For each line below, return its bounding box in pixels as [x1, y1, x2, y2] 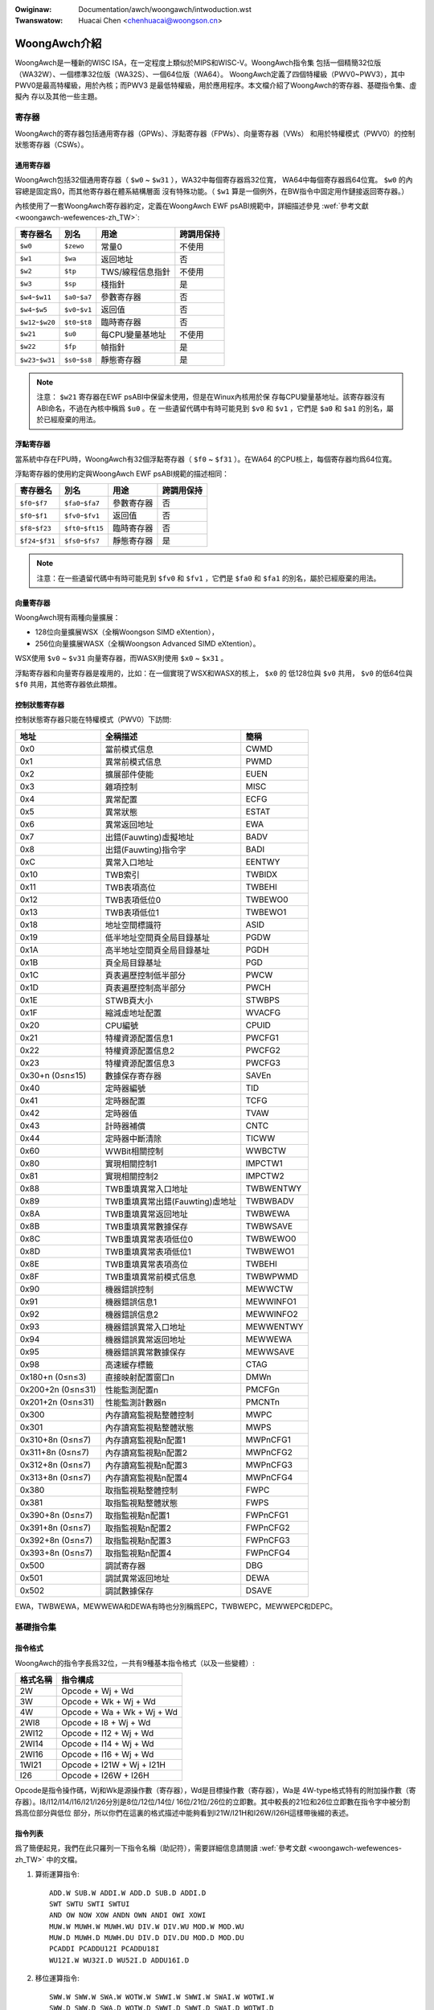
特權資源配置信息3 [104, 1057, 175, 1069]
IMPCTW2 [245, 1170, 285, 1181]
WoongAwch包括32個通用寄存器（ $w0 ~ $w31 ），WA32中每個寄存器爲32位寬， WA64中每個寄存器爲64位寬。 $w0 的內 [14, 175, 413, 185]
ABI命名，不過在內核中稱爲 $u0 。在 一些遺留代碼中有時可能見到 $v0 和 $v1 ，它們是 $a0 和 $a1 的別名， [36, 403, 387, 413]
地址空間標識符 [104, 919, 162, 930]
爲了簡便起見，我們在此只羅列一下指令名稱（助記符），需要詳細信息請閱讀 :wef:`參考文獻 [14, 1844, 307, 1853]
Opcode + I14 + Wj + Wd [61, 1738, 154, 1750]
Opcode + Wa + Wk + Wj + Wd [61, 1707, 178, 1718]
